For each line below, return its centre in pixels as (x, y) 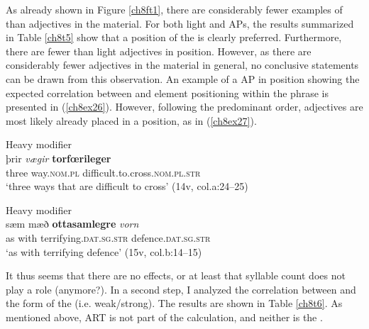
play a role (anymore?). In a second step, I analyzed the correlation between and (181, 289)
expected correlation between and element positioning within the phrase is (167, 93)
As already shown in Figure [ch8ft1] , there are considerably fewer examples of (174, 9)
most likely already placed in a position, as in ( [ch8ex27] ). (131, 120)
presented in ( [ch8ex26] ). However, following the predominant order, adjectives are (184, 107)
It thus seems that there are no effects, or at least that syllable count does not (176, 275)
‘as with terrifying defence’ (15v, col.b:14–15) (104, 251)
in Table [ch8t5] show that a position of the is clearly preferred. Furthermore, (174, 37)
